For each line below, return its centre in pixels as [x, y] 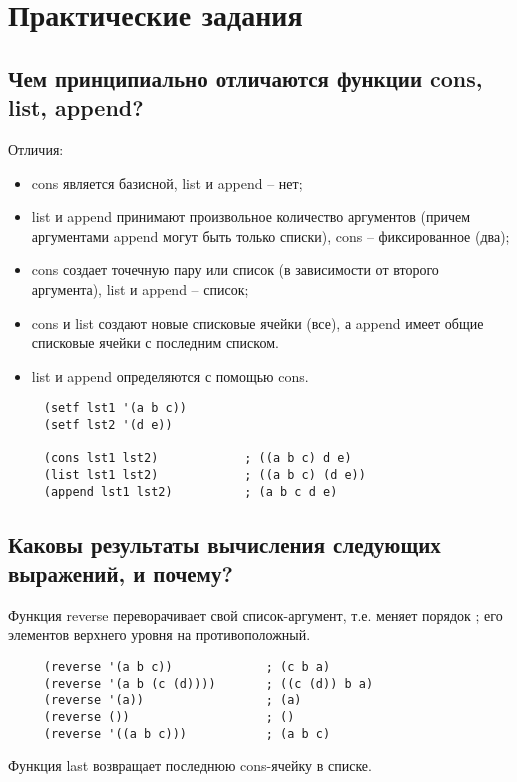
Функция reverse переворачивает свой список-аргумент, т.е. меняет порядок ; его [255, 614]
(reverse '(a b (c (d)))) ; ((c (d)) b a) [208, 683]
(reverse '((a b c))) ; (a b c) [187, 733]
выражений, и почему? [120, 573]
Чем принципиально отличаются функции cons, [245, 77]
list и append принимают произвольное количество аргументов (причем [251, 216]
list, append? [76, 107]
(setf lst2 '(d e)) [108, 424]
